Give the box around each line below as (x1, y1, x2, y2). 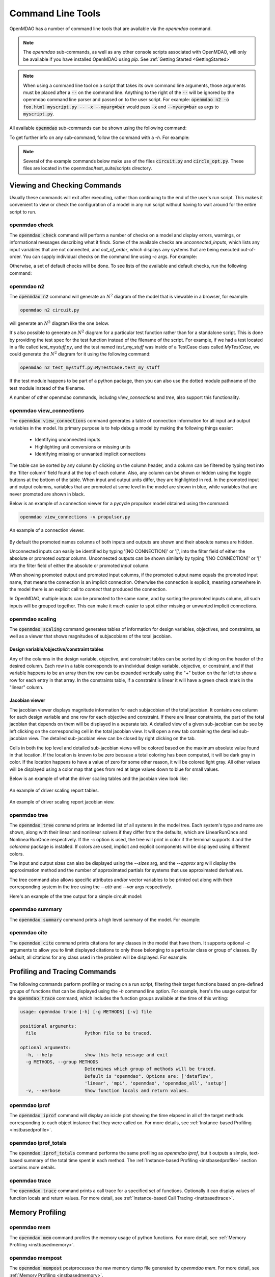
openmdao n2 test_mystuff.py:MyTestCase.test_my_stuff (20, 365, 160, 370)
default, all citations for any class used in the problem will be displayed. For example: (9, 954, 188, 960)
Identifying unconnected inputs (35, 437, 101, 443)
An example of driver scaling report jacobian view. (9, 798, 115, 805)
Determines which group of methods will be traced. (84, 1066, 216, 1072)
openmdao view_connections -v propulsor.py (20, 514, 131, 520)
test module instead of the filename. (9, 385, 85, 391)
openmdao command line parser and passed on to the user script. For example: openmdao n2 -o (23, 97, 229, 103)
